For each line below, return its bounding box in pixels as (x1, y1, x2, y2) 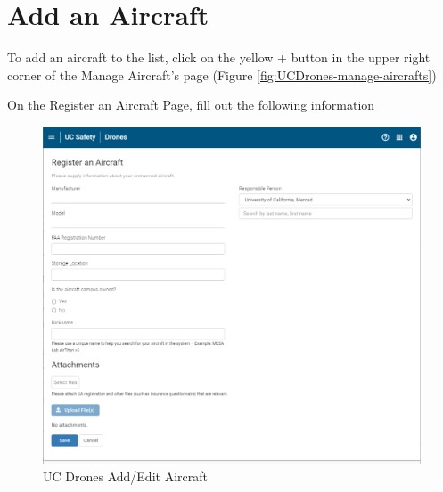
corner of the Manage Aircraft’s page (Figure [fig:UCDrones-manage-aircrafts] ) (7, 65, 437, 84)
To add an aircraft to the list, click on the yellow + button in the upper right (7, 48, 431, 67)
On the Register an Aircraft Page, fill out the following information (7, 95, 375, 114)
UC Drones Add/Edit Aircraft (43, 467, 208, 486)
